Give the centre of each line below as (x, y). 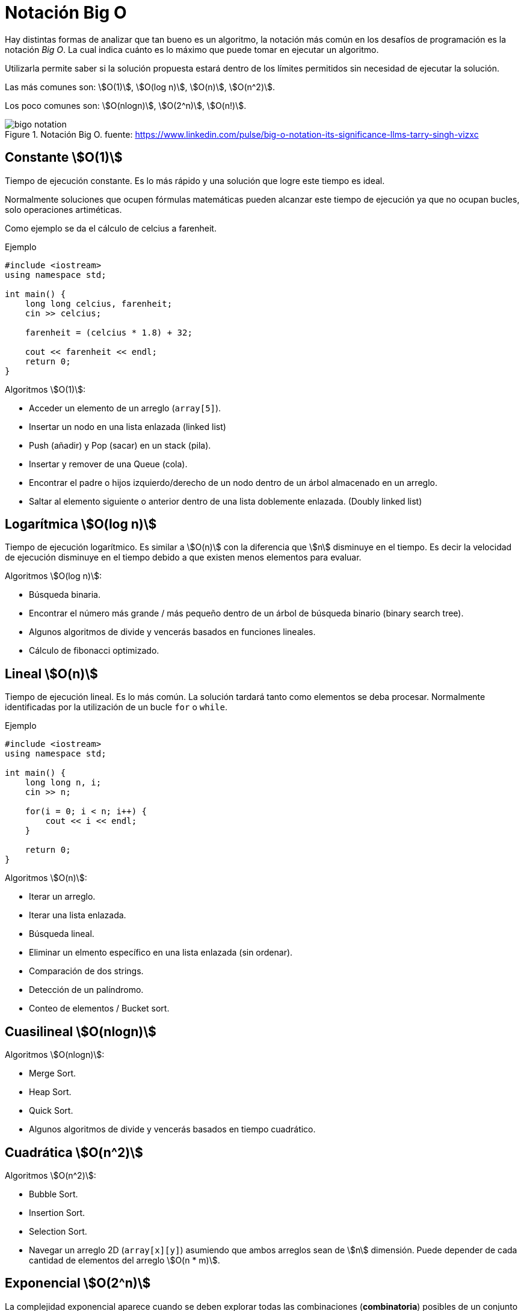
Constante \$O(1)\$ (64, 158)
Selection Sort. (58, 1231)
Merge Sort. (53, 1073)
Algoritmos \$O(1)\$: (45, 389)
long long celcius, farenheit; (99, 303)
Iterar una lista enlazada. (78, 915)
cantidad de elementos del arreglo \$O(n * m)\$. (125, 1260)
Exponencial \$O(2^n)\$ (78, 1283)
